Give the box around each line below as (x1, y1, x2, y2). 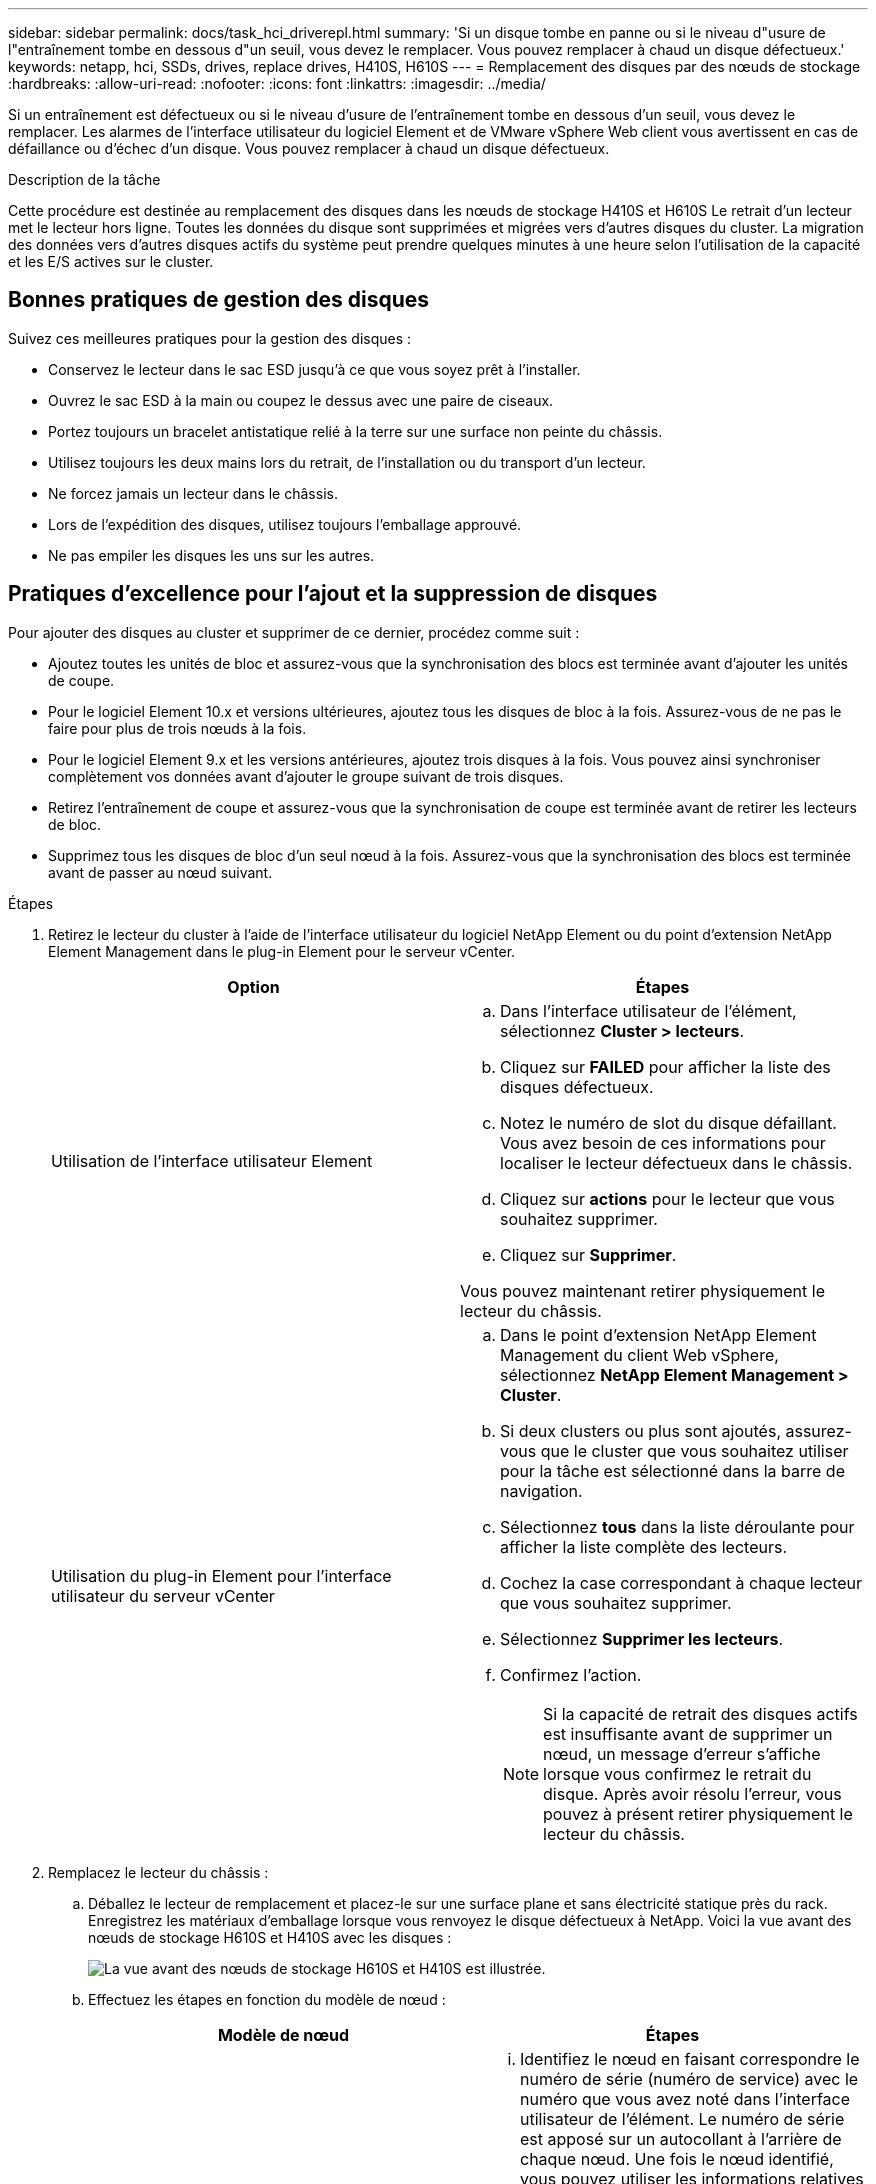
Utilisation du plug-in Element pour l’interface (51, 1565, 392, 1586)
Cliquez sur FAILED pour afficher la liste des (500, 1056, 831, 1077)
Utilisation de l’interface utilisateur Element (51, 1150, 373, 1171)
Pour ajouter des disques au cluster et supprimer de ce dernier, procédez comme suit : (8, 623, 580, 641)
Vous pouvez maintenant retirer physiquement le (460, 1280, 826, 1301)
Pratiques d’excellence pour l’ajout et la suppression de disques (8, 581, 658, 607)
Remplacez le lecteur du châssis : (48, 1863, 269, 1881)
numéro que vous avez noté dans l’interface (520, 2088, 851, 2109)
